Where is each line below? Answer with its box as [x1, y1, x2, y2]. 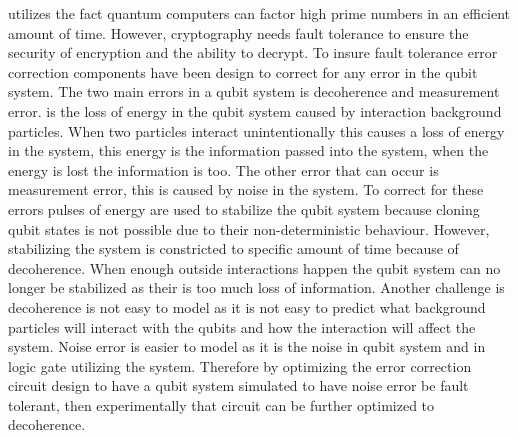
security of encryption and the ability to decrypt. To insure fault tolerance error [8, 42, 498, 63]
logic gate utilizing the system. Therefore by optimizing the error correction [8, 355, 472, 376]
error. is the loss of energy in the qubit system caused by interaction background [8, 100, 502, 121]
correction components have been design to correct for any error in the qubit [8, 61, 478, 82]
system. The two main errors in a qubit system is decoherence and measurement [8, 81, 500, 102]
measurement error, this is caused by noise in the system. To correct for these [8, 179, 484, 200]
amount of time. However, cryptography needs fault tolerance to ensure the [8, 22, 469, 43]
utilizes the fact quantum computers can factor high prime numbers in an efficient [8, 3, 511, 23]
